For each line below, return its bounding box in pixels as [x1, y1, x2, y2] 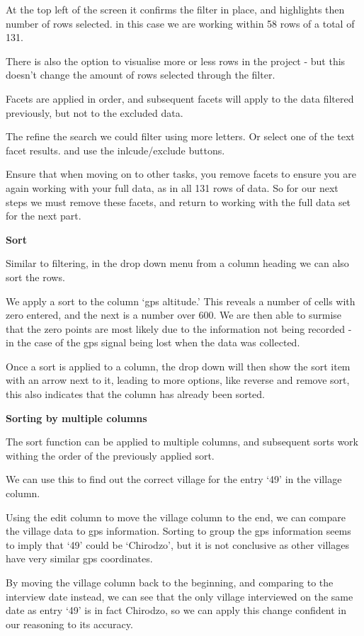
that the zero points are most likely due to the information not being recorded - [6, 321, 352, 336]
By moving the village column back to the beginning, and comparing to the [6, 575, 334, 589]
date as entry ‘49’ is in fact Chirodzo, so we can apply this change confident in [6, 603, 347, 618]
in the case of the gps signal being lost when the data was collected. [6, 335, 300, 350]
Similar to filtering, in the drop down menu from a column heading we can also [6, 256, 349, 271]
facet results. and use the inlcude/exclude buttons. [6, 142, 225, 157]
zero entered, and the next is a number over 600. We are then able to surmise [6, 307, 342, 322]
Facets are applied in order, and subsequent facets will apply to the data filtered [6, 91, 354, 106]
